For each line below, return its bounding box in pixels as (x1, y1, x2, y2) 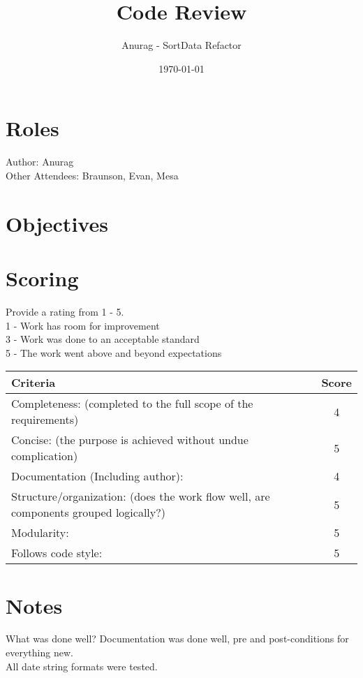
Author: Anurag (6, 154, 74, 169)
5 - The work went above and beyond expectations (6, 345, 222, 360)
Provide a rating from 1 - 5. (6, 304, 124, 318)
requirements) (11, 411, 79, 428)
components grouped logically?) (11, 504, 166, 521)
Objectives (6, 209, 108, 237)
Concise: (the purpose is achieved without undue (11, 432, 249, 448)
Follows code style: (11, 545, 103, 561)
